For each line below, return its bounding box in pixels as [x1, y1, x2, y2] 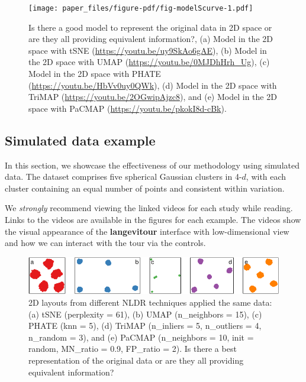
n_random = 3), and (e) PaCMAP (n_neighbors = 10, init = [28, 331, 254, 343]
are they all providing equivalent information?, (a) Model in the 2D [28, 33, 273, 45]
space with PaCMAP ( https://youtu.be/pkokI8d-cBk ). [28, 102, 227, 114]
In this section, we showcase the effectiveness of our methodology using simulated [5, 158, 299, 171]
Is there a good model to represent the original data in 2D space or [28, 21, 272, 33]
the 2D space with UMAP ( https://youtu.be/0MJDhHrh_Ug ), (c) [28, 56, 270, 68]
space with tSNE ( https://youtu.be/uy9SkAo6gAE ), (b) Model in [28, 44, 267, 56]
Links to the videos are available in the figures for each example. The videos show [5, 213, 301, 225]
